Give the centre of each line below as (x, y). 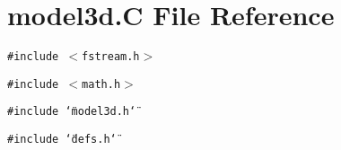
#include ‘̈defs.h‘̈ (62, 140)
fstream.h (111, 57)
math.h (101, 84)
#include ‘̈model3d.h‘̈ (72, 112)
